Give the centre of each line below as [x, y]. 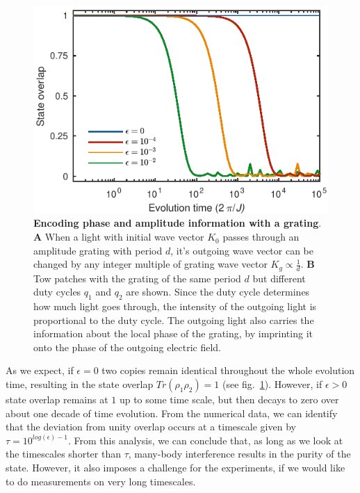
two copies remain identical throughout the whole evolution [228, 370]
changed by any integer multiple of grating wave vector [150, 264]
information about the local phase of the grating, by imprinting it [173, 333]
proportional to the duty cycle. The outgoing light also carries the [174, 320]
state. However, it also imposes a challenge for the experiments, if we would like [175, 468]
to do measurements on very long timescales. [101, 481]
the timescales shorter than [63, 454]
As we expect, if [40, 370]
